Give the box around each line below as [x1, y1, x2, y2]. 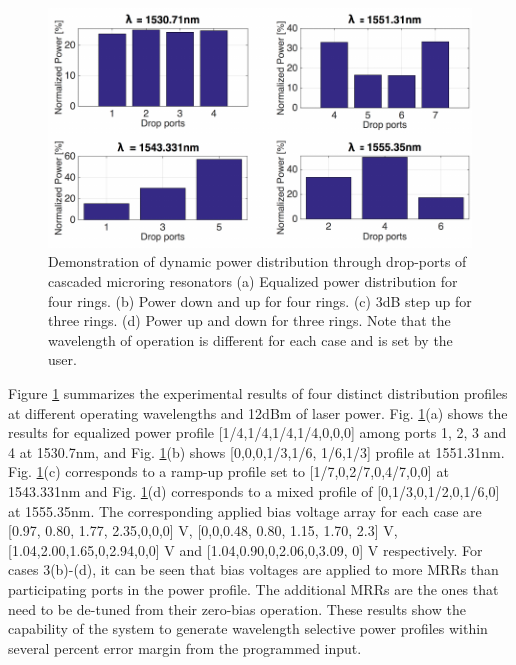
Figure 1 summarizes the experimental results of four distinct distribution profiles [8, 382, 508, 403]
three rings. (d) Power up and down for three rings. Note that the [48, 310, 451, 331]
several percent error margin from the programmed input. [8, 637, 362, 658]
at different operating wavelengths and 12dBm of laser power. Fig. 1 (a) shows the [8, 402, 508, 423]
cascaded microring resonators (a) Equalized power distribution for [48, 271, 458, 291]
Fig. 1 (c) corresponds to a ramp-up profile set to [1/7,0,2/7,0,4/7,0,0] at [8, 461, 449, 482]
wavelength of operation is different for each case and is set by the [48, 329, 453, 350]
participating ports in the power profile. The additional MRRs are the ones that [8, 578, 499, 599]
